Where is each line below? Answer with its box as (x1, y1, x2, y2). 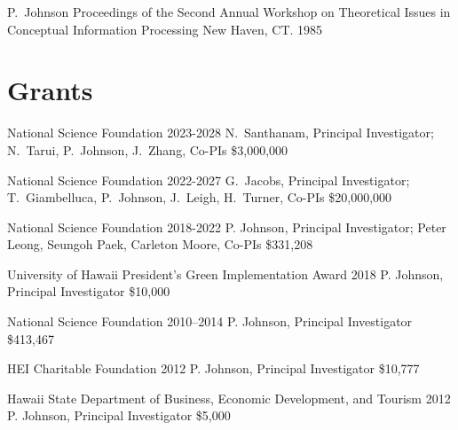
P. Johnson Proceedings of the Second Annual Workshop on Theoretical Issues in (7, 3, 451, 20)
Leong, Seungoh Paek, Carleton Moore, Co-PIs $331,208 (7, 235, 313, 254)
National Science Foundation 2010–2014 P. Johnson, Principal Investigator (7, 312, 413, 331)
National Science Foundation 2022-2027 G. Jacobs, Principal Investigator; (7, 170, 410, 189)
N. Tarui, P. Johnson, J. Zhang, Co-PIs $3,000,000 (7, 140, 288, 159)
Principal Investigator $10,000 (7, 282, 170, 301)
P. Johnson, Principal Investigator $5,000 (7, 406, 231, 425)
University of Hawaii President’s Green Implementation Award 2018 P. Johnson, (7, 264, 444, 283)
